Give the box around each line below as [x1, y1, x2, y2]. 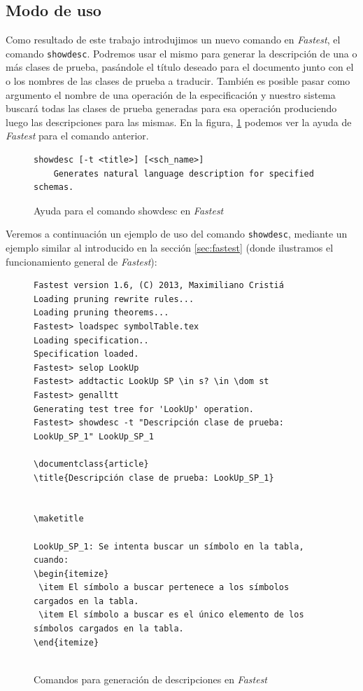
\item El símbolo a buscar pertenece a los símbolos [38, 582, 290, 593]
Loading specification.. [34, 335, 149, 345]
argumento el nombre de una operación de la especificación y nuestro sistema [6, 87, 336, 102]
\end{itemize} [34, 637, 99, 648]
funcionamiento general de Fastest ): [6, 254, 157, 268]
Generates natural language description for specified [53, 168, 314, 179]
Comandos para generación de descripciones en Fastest [34, 671, 268, 686]
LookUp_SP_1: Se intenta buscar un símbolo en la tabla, [34, 541, 304, 552]
